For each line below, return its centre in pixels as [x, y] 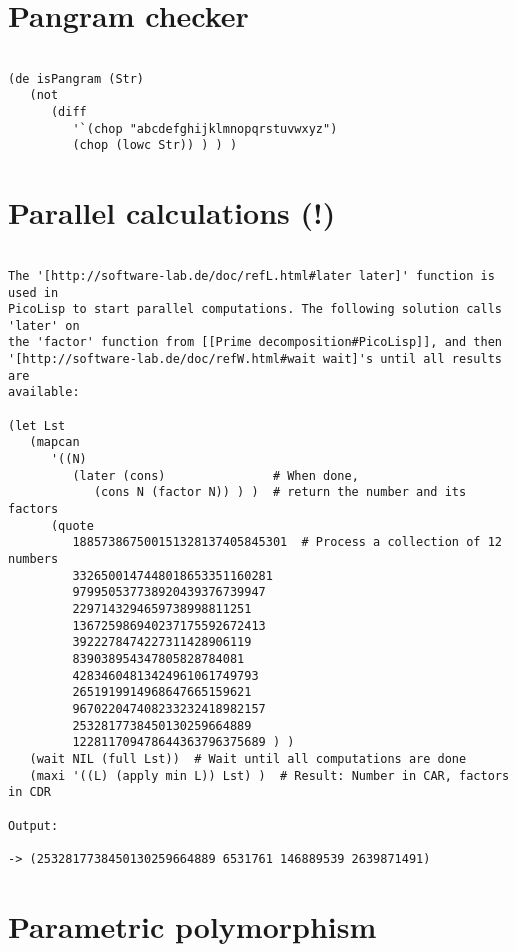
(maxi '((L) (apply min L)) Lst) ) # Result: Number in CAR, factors [269, 775]
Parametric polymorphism [192, 925]
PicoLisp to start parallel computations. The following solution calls [255, 309]
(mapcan [54, 442]
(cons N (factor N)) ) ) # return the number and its [280, 492]
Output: [33, 825]
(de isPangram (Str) [76, 78]
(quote [72, 525]
